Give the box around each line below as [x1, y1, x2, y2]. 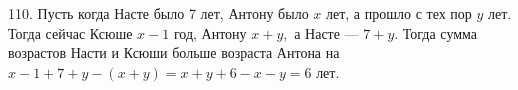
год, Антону [173, 22, 247, 43]
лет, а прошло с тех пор [325, 3, 472, 23]
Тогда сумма [402, 22, 478, 43]
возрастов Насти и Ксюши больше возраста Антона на [8, 42, 340, 63]
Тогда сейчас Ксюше [8, 22, 133, 43]
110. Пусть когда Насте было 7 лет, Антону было [8, 3, 309, 23]
